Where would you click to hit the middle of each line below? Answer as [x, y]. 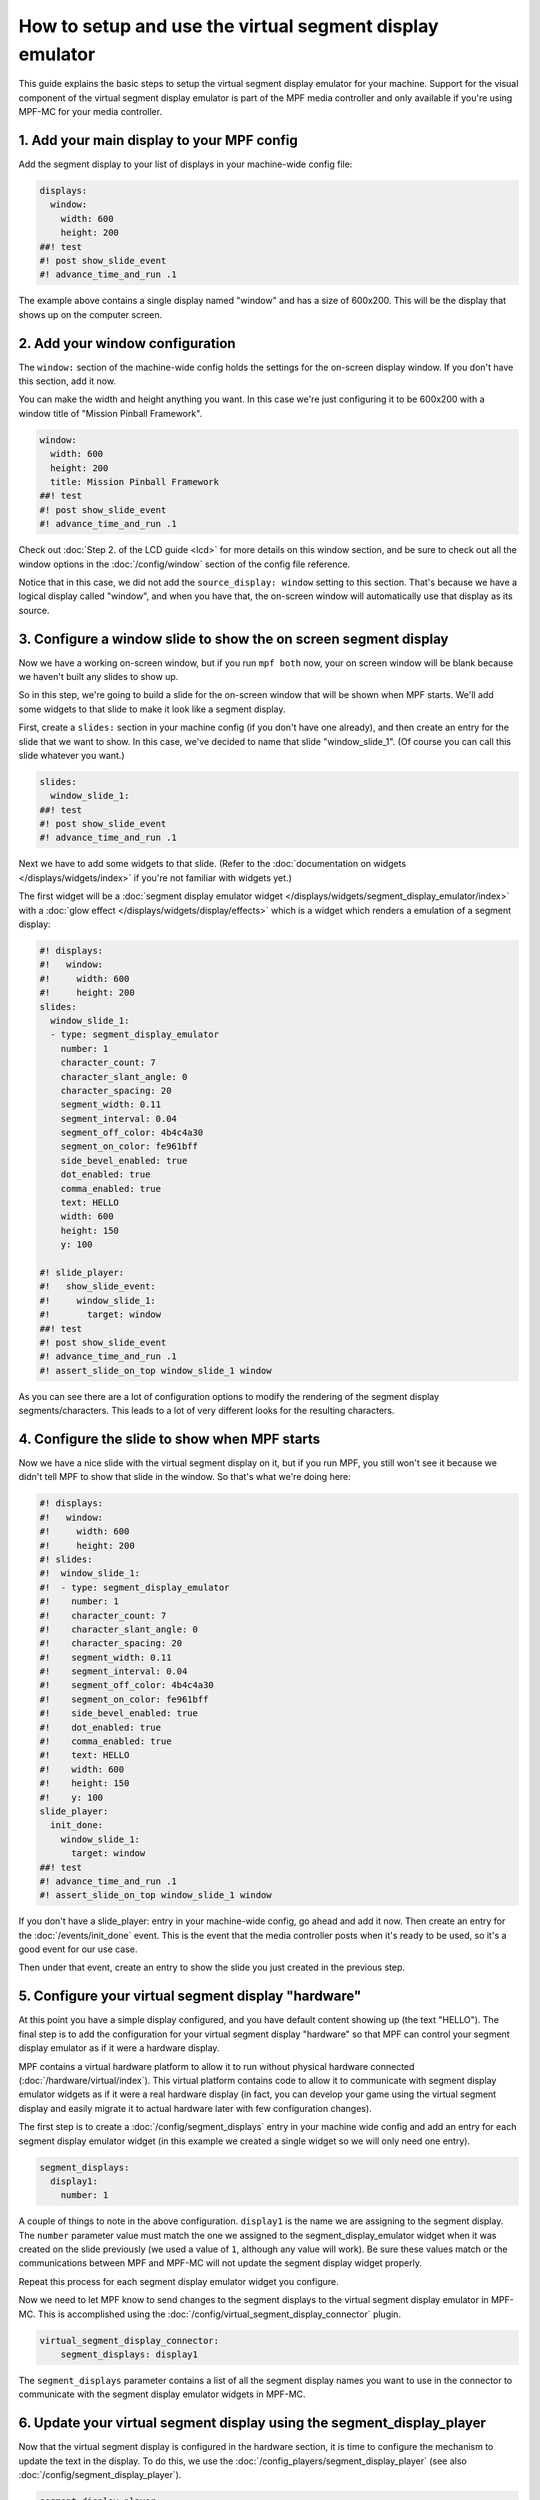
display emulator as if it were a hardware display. [119, 2048]
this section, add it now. [67, 381]
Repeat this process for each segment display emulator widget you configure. [178, 2281]
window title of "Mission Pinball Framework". [110, 413]
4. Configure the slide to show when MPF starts [169, 1438]
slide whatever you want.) [71, 755]
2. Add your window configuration [127, 343]
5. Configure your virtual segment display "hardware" [190, 1996]
